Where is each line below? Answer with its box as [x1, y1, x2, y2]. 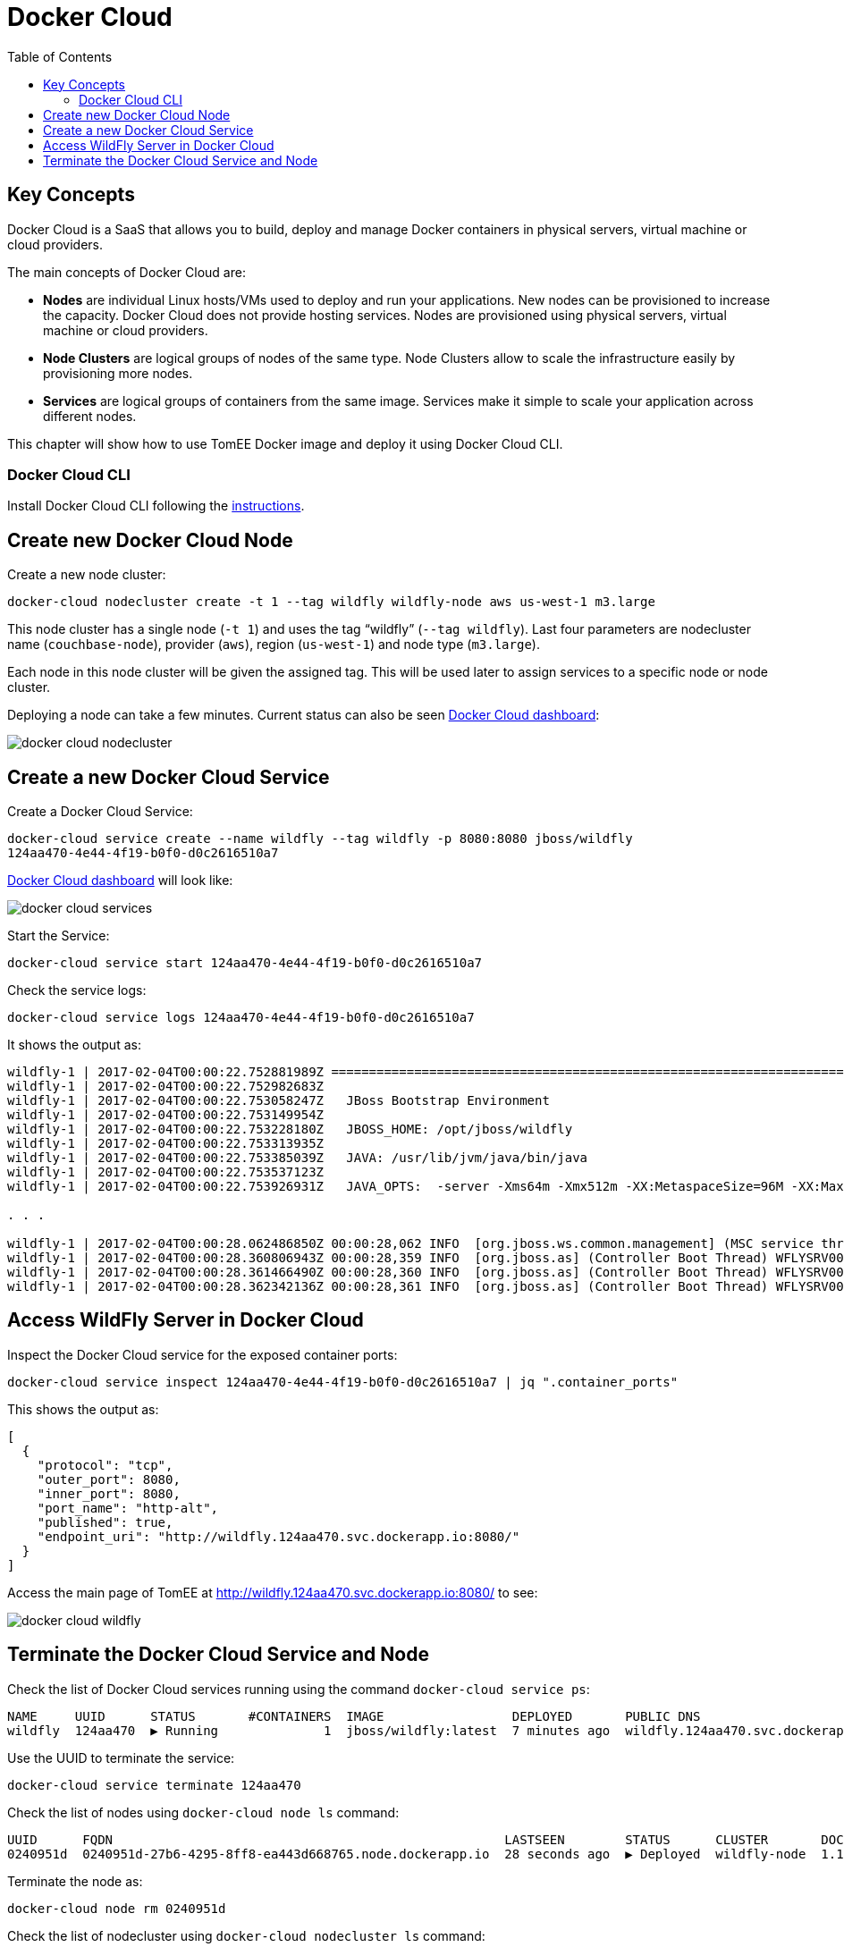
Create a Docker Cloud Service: [7, 804, 193, 820]
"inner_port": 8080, [37, 1486, 181, 1501]
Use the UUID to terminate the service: [7, 1749, 235, 1766]
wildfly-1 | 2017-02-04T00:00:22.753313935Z [7, 1136, 325, 1151]
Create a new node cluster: [7, 567, 166, 583]
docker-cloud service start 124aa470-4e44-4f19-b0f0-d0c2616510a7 [7, 956, 483, 971]
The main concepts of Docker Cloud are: [7, 264, 246, 280]
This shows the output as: [7, 1401, 159, 1417]
